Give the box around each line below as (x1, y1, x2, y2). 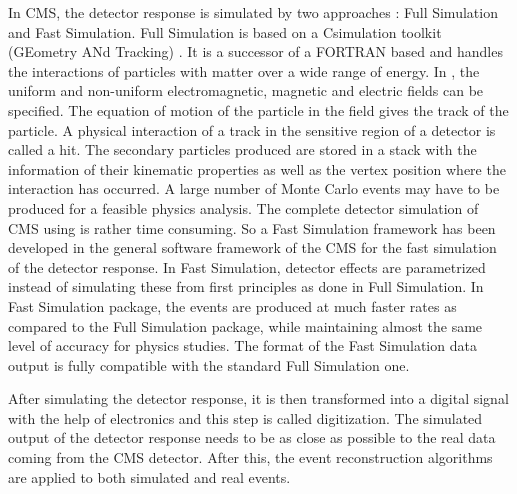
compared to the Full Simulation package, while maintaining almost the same (8, 315, 483, 336)
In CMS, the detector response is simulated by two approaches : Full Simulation (8, 2, 498, 22)
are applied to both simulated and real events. (8, 466, 291, 487)
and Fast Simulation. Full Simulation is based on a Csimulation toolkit (8, 21, 442, 42)
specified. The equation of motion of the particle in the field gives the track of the (8, 99, 509, 120)
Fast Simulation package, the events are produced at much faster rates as (8, 295, 457, 316)
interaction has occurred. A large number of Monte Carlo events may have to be (8, 178, 500, 199)
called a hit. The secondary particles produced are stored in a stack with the (8, 139, 477, 160)
